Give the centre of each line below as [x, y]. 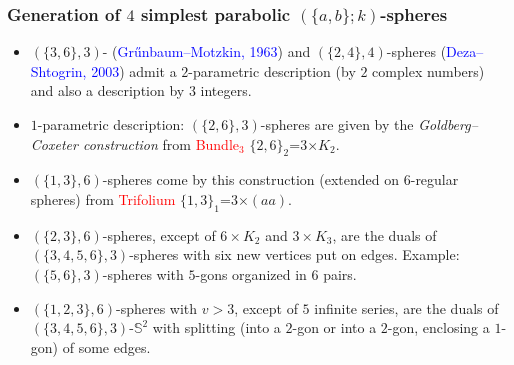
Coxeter [54, 143]
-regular [434, 179]
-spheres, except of [159, 234]
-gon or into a [334, 327]
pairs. [340, 273]
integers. [226, 90]
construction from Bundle [161, 143]
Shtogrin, [58, 70]
